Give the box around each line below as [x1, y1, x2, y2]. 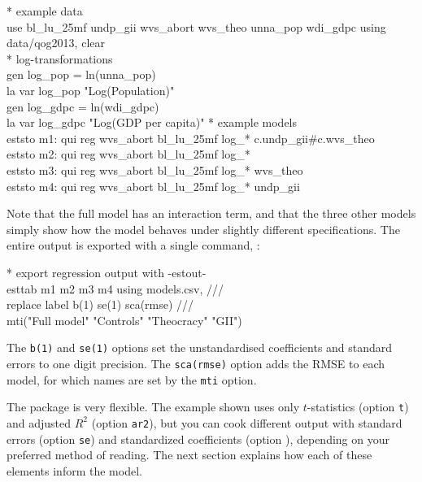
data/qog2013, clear [7, 34, 105, 51]
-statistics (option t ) [307, 398, 409, 415]
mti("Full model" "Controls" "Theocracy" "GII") [7, 311, 242, 328]
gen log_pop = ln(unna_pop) [7, 66, 156, 83]
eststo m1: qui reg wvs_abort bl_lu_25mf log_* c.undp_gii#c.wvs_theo [7, 129, 375, 146]
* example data [7, 2, 83, 19]
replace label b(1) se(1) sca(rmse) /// [7, 296, 194, 313]
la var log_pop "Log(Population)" [7, 81, 175, 98]
